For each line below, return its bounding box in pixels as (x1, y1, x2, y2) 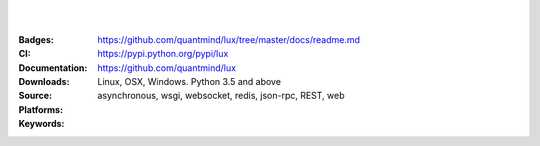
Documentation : (18, 61, 88, 74)
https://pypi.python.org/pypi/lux (97, 48, 229, 60)
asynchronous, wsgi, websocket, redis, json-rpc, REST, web (97, 90, 345, 102)
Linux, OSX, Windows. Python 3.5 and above (97, 75, 282, 87)
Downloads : (18, 75, 70, 87)
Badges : (18, 33, 54, 45)
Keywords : (18, 118, 65, 130)
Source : (18, 90, 53, 102)
